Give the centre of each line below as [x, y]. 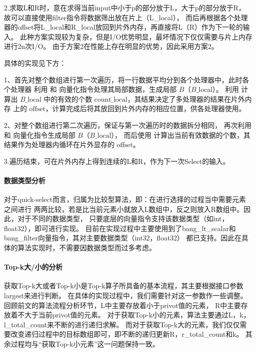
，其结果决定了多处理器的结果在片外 [186, 98]
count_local [111, 99]
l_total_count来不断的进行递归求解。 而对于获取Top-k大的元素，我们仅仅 [122, 324]
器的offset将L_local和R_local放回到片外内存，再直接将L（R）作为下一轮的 [124, 27]
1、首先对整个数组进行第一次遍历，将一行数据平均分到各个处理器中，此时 [123, 79]
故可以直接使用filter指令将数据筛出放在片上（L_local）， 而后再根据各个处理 [126, 17]
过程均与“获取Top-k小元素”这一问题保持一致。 [85, 344]
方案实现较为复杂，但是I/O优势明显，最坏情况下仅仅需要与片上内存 [143, 36]
